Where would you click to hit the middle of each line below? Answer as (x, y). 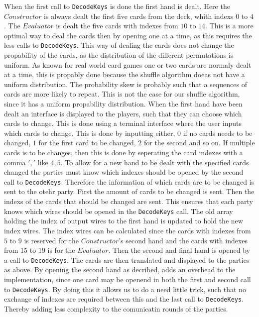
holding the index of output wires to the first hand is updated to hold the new (124, 221)
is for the (61, 250)
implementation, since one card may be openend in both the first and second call (128, 279)
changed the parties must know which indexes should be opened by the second (124, 172)
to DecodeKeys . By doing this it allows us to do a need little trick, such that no (125, 289)
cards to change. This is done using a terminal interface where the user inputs (123, 123)
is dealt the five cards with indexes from (117, 26)
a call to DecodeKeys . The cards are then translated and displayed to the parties (127, 260)
